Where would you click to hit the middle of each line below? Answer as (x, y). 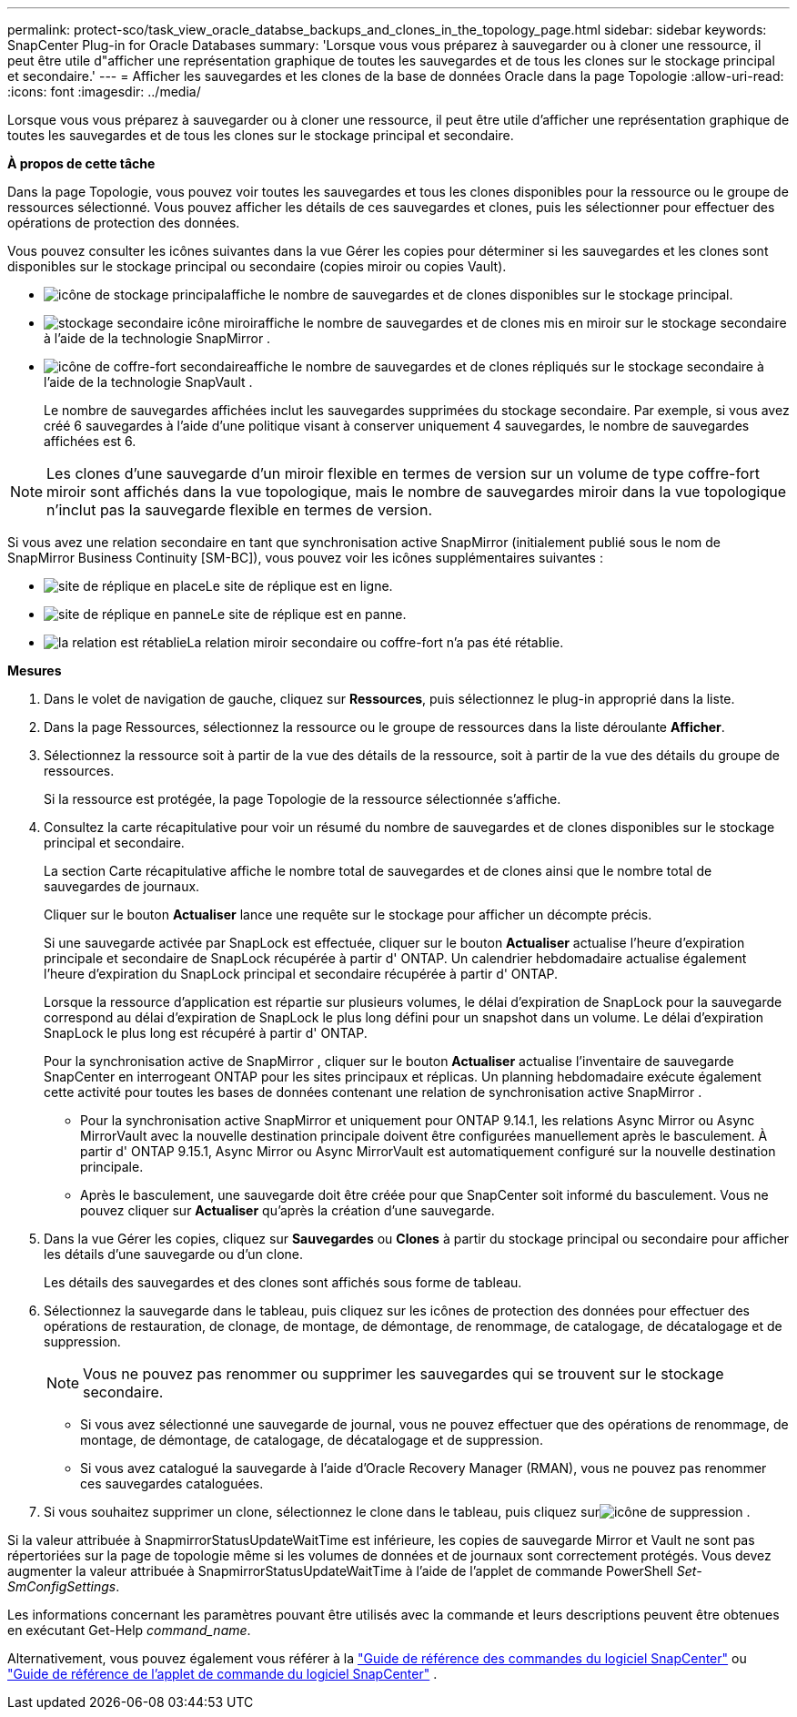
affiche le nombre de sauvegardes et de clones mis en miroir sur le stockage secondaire (522, 323)
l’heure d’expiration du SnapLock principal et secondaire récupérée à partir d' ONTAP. (301, 974)
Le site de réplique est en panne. (308, 614)
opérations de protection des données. (124, 223)
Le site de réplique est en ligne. (299, 586)
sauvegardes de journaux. (122, 886)
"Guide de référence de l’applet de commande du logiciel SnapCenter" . (222, 1674)
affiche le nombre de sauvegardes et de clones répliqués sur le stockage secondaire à (505, 366)
